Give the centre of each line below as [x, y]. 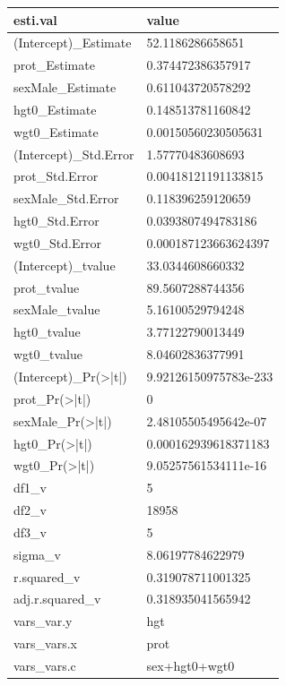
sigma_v [37, 554]
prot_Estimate [54, 65]
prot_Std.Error [56, 176]
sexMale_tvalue [57, 309]
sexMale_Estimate [65, 87]
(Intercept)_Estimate [73, 43]
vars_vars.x [46, 643]
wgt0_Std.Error [57, 242]
